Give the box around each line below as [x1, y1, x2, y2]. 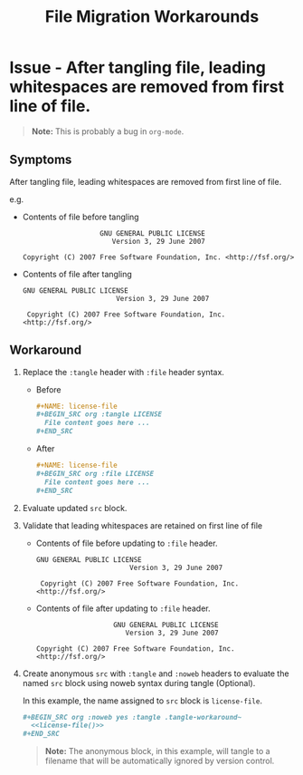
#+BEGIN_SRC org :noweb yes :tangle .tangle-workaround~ [22, 712, 242, 722]
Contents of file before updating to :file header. [35, 538, 218, 548]
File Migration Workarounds [44, 6, 260, 27]
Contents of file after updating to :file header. [35, 603, 211, 614]
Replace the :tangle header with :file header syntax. [22, 366, 224, 377]
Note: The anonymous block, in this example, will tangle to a [44, 746, 270, 757]
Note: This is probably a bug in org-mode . [31, 125, 185, 137]
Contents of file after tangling [22, 268, 133, 279]
